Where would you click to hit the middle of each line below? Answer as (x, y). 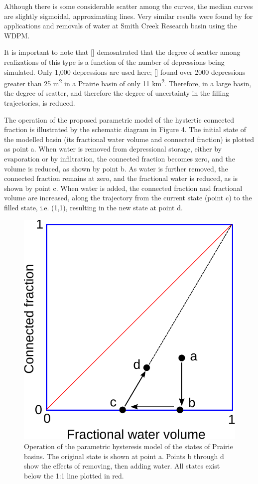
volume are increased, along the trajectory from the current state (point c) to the (128, 198)
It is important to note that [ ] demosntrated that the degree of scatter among (122, 52)
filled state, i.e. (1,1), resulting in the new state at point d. (93, 207)
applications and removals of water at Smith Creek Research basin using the (121, 26)
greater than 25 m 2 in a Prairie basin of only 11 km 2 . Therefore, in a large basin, (128, 82)
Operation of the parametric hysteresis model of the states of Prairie (129, 446)
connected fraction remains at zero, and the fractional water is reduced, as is (121, 178)
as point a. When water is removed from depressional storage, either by (113, 149)
